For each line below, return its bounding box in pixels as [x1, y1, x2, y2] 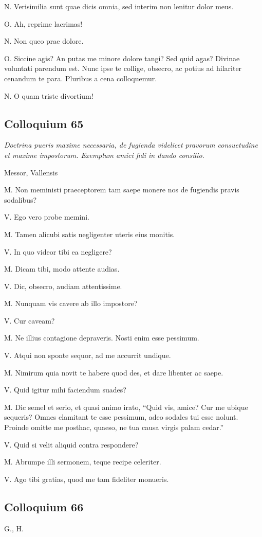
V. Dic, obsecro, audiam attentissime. [4, 280, 122, 291]
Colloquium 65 [4, 115, 84, 131]
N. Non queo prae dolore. [4, 35, 84, 46]
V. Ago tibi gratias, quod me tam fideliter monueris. [4, 473, 169, 484]
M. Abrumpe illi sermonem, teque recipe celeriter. [4, 456, 161, 467]
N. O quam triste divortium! [4, 90, 93, 101]
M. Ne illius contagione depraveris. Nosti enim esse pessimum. [4, 332, 199, 343]
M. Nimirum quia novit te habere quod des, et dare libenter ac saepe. [4, 367, 223, 378]
